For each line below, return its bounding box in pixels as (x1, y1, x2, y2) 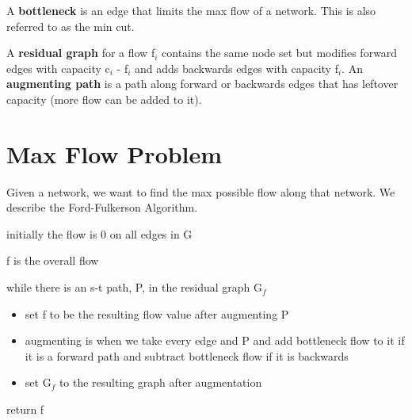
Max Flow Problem (6, 137, 223, 170)
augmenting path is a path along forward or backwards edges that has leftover (6, 75, 399, 92)
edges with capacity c (6, 59, 110, 76)
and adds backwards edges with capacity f (135, 59, 338, 76)
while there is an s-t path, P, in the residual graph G (6, 279, 263, 296)
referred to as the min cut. (6, 17, 135, 34)
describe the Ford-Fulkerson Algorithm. (6, 199, 198, 216)
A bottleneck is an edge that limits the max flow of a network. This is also (6, 2, 376, 18)
